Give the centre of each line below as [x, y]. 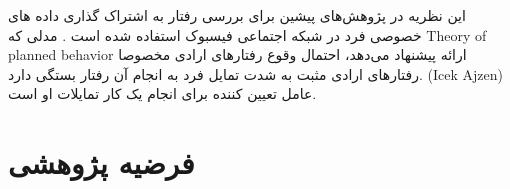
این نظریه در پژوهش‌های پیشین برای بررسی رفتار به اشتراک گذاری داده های [237, 15]
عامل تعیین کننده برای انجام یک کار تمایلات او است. [162, 93]
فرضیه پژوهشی [101, 162]
